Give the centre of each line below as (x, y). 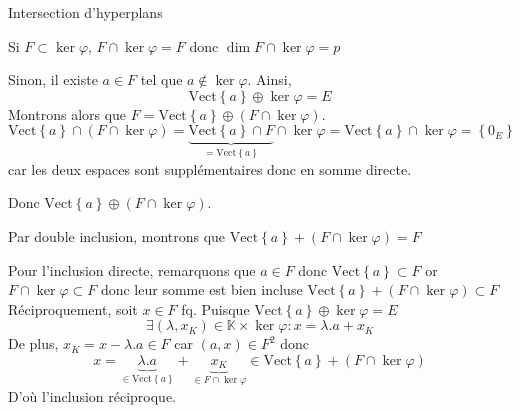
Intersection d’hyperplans (85, 12)
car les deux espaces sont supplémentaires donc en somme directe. (210, 168)
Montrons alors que (67, 113)
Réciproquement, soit (73, 308)
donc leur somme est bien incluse (201, 289)
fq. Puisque (215, 308)
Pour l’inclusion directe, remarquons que (132, 269)
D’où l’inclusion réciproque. (92, 395)
